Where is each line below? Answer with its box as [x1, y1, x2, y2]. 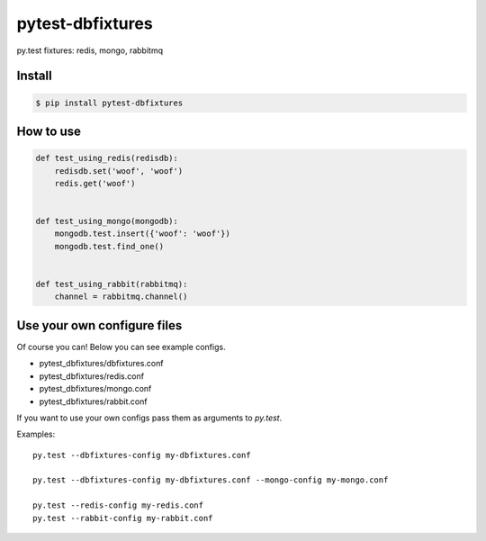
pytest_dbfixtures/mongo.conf [39, 383, 152, 394]
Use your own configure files [16, 318, 183, 333]
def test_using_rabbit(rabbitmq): [35, 279, 188, 290]
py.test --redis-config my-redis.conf [32, 500, 204, 510]
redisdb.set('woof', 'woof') [54, 166, 184, 176]
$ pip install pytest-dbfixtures [35, 97, 184, 108]
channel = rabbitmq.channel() [54, 292, 188, 302]
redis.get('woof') [54, 178, 136, 188]
